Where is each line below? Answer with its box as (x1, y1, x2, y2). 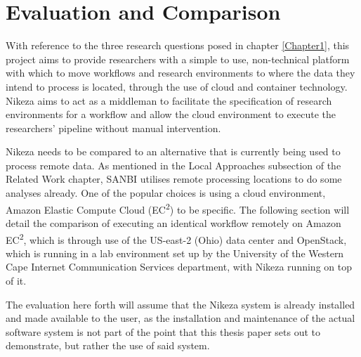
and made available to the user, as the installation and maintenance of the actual (6, 311, 355, 325)
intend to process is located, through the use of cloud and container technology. (6, 79, 348, 93)
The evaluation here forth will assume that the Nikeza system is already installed (6, 297, 355, 311)
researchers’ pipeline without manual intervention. (6, 120, 221, 135)
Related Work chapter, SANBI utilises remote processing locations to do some (6, 171, 342, 186)
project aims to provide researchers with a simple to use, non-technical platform (6, 51, 350, 66)
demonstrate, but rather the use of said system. (6, 338, 210, 353)
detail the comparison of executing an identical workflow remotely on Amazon (6, 215, 341, 230)
